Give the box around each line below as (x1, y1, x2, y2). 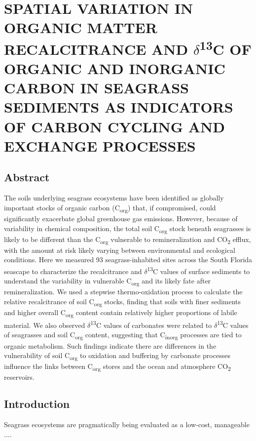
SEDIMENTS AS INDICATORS (4, 97, 233, 117)
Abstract (4, 169, 50, 185)
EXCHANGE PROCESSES (4, 135, 196, 156)
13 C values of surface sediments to (147, 264, 250, 276)
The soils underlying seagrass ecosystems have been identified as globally (4, 193, 224, 203)
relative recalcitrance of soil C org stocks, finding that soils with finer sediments (4, 296, 241, 308)
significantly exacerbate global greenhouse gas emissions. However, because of (4, 213, 238, 223)
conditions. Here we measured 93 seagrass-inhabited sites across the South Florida (4, 254, 253, 265)
